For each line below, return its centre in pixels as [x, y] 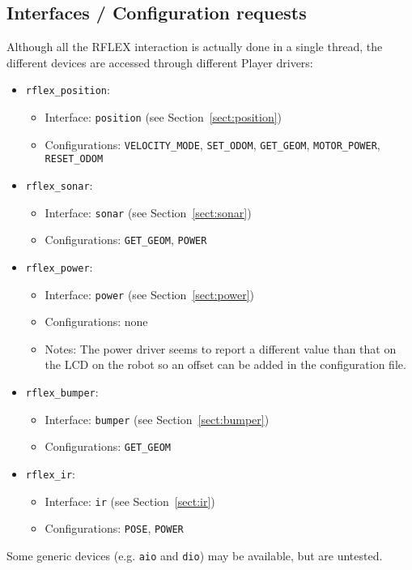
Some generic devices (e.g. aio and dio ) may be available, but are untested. [195, 556]
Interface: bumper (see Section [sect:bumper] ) [157, 419]
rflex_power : [59, 266]
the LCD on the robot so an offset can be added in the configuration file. [225, 364]
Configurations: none [96, 321]
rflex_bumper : [62, 392]
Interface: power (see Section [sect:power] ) [150, 294]
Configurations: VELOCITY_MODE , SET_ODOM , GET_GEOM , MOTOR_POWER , [212, 144]
